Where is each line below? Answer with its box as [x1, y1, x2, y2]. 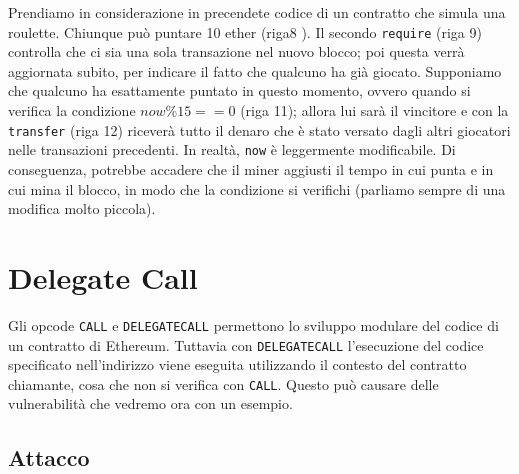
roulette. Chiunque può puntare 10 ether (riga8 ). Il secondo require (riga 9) [8, 21, 482, 42]
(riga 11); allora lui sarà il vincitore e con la [240, 100, 509, 121]
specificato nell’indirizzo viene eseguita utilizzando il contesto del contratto [8, 354, 467, 375]
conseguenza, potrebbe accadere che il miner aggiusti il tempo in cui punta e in [8, 158, 494, 179]
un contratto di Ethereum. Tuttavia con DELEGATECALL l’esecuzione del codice [8, 334, 484, 355]
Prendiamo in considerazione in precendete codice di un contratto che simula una [8, 2, 506, 22]
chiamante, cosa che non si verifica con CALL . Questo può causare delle [8, 373, 439, 394]
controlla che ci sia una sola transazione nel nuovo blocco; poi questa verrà [8, 41, 465, 62]
